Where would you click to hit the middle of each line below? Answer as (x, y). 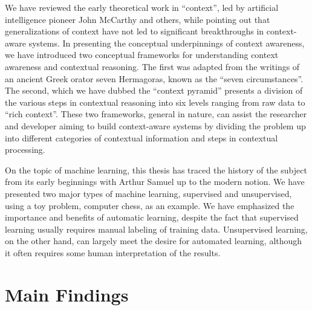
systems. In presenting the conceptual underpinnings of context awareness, (167, 43)
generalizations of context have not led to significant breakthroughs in (135, 31)
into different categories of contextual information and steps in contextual (141, 137)
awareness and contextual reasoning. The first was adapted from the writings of (152, 66)
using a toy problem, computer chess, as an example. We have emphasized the (150, 205)
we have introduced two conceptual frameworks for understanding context (142, 55)
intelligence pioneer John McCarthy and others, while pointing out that (138, 19)
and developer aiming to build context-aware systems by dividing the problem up (155, 125)
